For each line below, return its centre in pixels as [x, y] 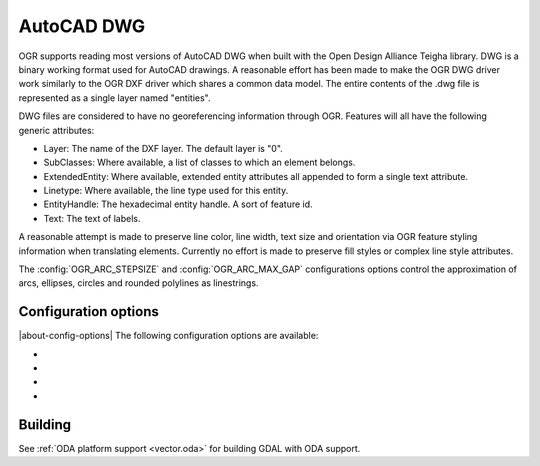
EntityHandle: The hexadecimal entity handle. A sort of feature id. [178, 204]
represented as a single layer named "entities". [114, 97]
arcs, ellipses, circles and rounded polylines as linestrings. [138, 283]
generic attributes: [56, 130]
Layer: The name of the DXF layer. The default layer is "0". [163, 148]
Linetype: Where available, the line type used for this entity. [166, 191]
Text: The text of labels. [92, 218]
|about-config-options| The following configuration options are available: [168, 336]
